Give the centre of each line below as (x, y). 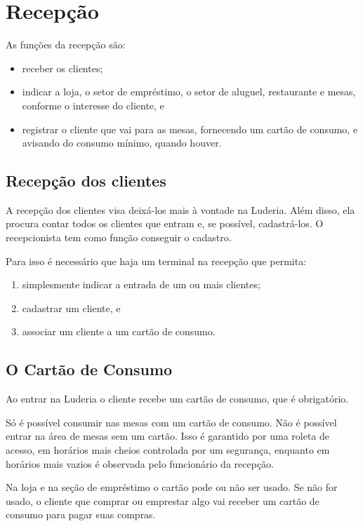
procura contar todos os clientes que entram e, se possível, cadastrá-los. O (165, 223)
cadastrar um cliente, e (71, 308)
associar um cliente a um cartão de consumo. (119, 331)
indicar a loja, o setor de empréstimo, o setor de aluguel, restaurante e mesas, (189, 92)
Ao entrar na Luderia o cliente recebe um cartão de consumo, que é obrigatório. (177, 399)
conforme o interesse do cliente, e (93, 105)
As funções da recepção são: (66, 45)
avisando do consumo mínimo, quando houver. (122, 143)
